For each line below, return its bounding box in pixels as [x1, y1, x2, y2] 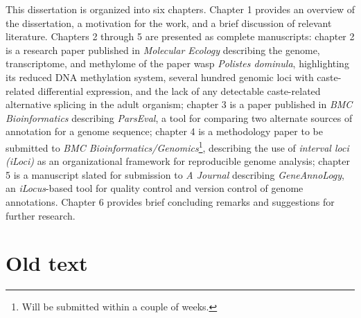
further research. [6, 208, 76, 222]
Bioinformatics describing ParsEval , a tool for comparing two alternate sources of [6, 110, 353, 125]
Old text [6, 249, 88, 277]
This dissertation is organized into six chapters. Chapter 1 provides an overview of [6, 2, 355, 16]
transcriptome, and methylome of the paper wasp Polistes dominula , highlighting [6, 56, 349, 71]
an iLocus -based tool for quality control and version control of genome [6, 181, 303, 195]
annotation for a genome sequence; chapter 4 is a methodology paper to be [6, 124, 323, 139]
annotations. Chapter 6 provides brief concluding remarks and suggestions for [6, 194, 335, 209]
